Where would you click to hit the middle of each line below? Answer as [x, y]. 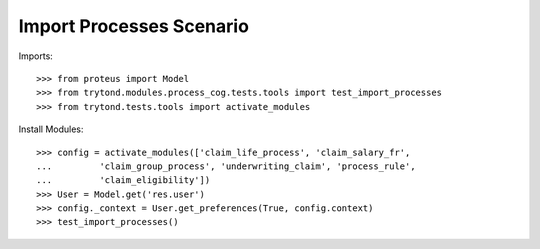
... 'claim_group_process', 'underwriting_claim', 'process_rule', [226, 166]
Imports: [36, 56]
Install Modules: [51, 129]
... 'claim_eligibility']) [123, 180]
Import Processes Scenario [134, 26]
